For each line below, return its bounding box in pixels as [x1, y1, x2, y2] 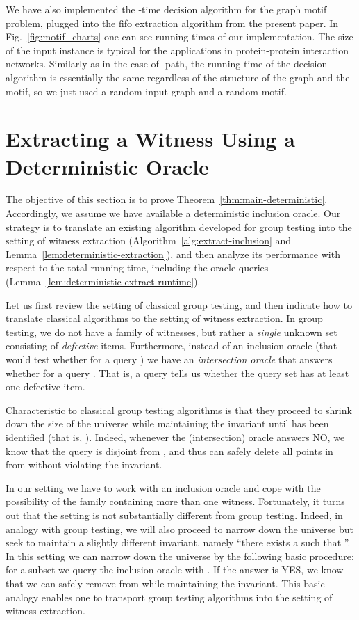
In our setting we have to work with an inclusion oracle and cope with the [6, 480, 321, 495]
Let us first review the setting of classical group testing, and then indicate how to [6, 297, 352, 312]
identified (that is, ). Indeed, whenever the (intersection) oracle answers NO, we [6, 429, 345, 444]
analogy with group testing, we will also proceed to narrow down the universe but [6, 521, 353, 536]
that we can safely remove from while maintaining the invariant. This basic [6, 575, 325, 590]
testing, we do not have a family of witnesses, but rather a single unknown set [6, 324, 337, 339]
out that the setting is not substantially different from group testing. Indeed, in [6, 507, 343, 522]
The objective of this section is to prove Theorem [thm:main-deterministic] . [6, 192, 328, 207]
